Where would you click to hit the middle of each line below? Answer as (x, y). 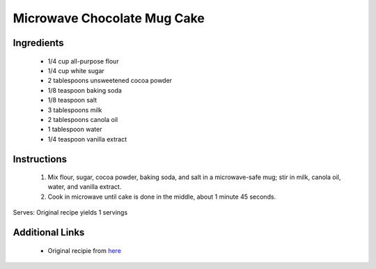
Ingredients (38, 43)
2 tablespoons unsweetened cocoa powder (110, 81)
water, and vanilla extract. (85, 187)
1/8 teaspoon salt (72, 100)
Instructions (40, 159)
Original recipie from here (85, 250)
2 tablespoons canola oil (83, 119)
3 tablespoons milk (75, 110)
